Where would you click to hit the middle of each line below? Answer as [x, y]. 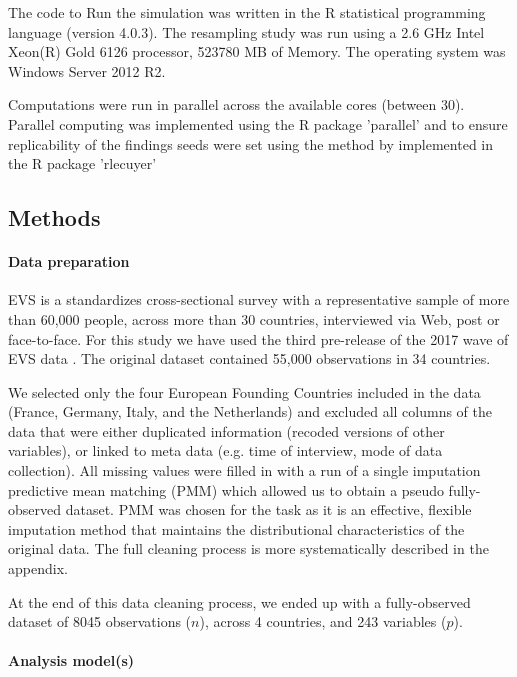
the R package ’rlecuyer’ [82, 163]
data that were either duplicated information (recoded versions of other [226, 430]
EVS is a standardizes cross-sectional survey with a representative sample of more [259, 299]
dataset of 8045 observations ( [100, 621]
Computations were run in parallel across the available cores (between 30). [236, 104]
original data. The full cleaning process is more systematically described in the [248, 548]
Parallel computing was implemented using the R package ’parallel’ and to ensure [258, 123]
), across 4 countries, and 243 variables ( [323, 621]
